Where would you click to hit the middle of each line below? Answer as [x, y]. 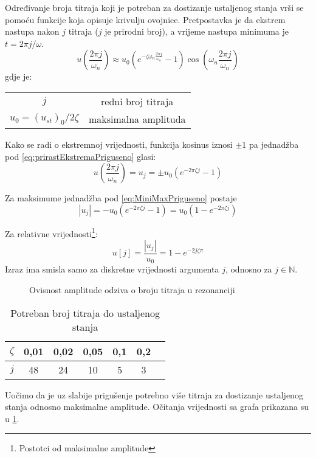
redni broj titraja [137, 101]
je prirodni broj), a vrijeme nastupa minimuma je [197, 31]
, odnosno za [249, 269]
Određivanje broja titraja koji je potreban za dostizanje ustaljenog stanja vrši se [154, 7]
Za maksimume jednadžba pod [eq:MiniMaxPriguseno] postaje [121, 198]
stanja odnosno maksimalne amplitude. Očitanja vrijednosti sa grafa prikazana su [157, 407]
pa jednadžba [274, 144]
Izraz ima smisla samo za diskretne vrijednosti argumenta [112, 269]
